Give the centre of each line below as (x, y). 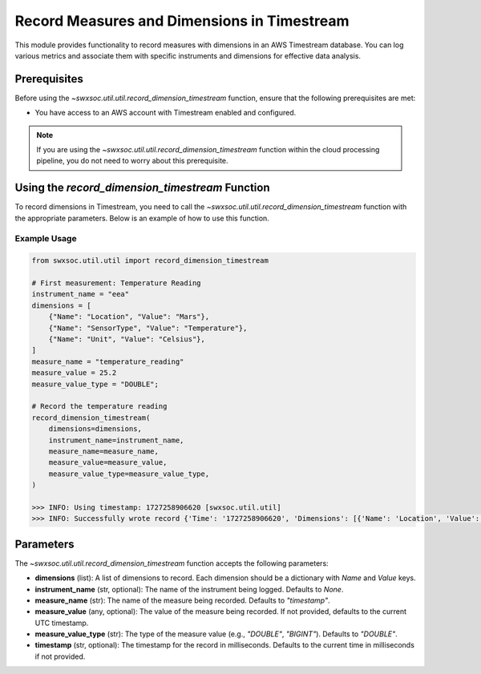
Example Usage (46, 239)
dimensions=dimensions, (95, 429)
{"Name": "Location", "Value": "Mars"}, (129, 317)
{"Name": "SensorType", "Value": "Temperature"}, (148, 328)
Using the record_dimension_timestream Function (142, 188)
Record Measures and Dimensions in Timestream (182, 21)
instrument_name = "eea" (81, 294)
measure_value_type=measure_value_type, (129, 474)
